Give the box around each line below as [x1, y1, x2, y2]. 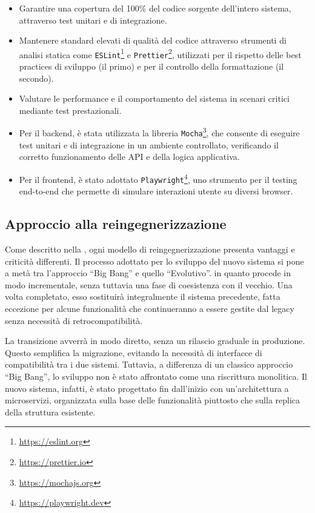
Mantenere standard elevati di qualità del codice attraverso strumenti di [19, 34, 287, 47]
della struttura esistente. [5, 405, 96, 418]
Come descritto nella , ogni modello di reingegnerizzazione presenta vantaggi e [5, 243, 295, 256]
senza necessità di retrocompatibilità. [5, 314, 143, 326]
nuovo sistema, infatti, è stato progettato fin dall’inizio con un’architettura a [5, 382, 289, 394]
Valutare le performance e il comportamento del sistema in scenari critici [19, 92, 290, 105]
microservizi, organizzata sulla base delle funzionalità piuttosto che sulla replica [5, 394, 300, 406]
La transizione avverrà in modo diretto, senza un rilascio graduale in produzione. [5, 334, 305, 347]
